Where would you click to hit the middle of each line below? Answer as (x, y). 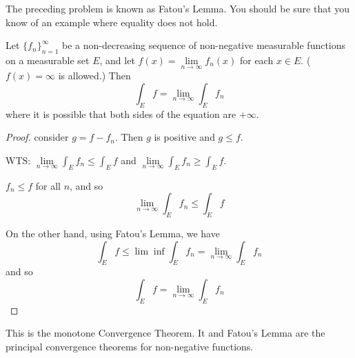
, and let (117, 60)
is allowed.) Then (94, 76)
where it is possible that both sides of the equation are (121, 113)
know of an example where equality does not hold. (112, 22)
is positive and (184, 137)
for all (48, 185)
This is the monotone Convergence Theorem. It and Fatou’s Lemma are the (165, 333)
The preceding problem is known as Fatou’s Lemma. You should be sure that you (178, 8)
